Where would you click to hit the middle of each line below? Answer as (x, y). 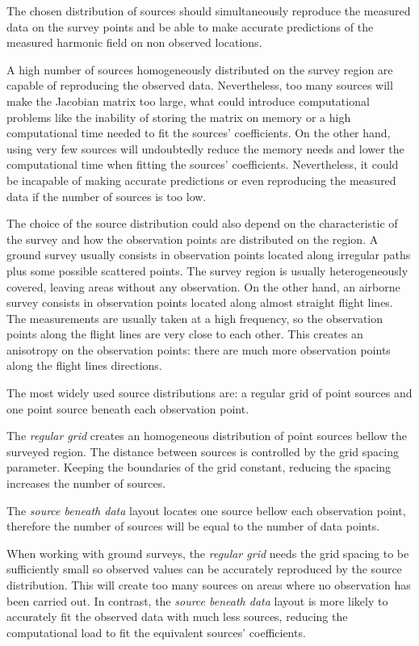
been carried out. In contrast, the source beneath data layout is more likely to (197, 600)
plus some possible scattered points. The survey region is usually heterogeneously (207, 270)
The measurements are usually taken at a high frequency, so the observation (195, 318)
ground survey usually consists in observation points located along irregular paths (209, 255)
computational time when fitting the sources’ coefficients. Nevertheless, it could (203, 164)
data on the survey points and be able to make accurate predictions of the (190, 26)
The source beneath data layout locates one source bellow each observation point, (206, 510)
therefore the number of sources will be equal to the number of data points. (193, 526)
